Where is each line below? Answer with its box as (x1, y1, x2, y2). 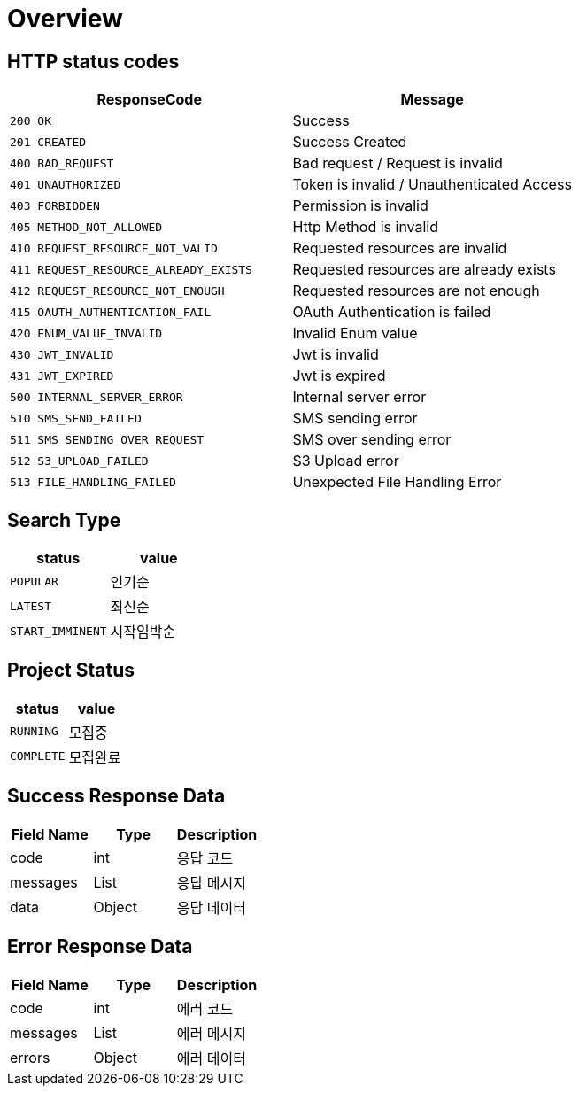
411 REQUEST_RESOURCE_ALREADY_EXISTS (10, 262, 252, 276)
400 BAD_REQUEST (10, 156, 114, 170)
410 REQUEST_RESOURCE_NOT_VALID (10, 241, 218, 255)
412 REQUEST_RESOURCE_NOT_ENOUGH (10, 283, 225, 298)
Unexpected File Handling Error (292, 473, 502, 492)
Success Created (292, 133, 407, 151)
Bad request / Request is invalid (292, 154, 503, 173)
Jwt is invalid (292, 345, 379, 364)
